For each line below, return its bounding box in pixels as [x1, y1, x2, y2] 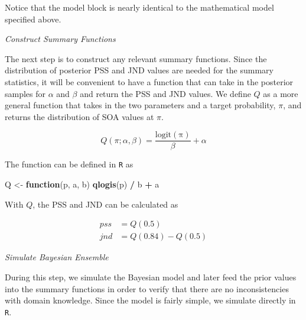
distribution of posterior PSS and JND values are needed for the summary [5, 64, 274, 76]
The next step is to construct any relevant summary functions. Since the [5, 52, 267, 64]
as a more [263, 87, 298, 99]
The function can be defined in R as [5, 158, 134, 170]
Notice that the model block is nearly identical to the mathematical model [5, 1, 274, 13]
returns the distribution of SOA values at [5, 110, 154, 122]
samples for [5, 87, 46, 99]
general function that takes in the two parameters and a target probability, [5, 99, 276, 111]
